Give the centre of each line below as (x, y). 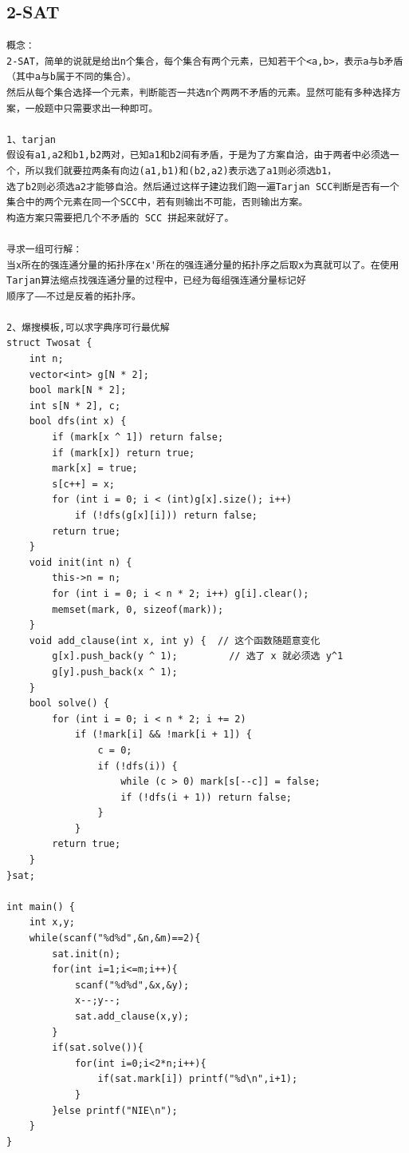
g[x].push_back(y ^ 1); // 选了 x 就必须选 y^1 (198, 656)
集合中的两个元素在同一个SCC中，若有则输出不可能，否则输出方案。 (157, 203)
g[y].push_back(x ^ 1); (115, 672)
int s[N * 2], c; (75, 406)
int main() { (41, 906)
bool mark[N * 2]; (78, 390)
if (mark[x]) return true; (124, 453)
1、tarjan (31, 139)
